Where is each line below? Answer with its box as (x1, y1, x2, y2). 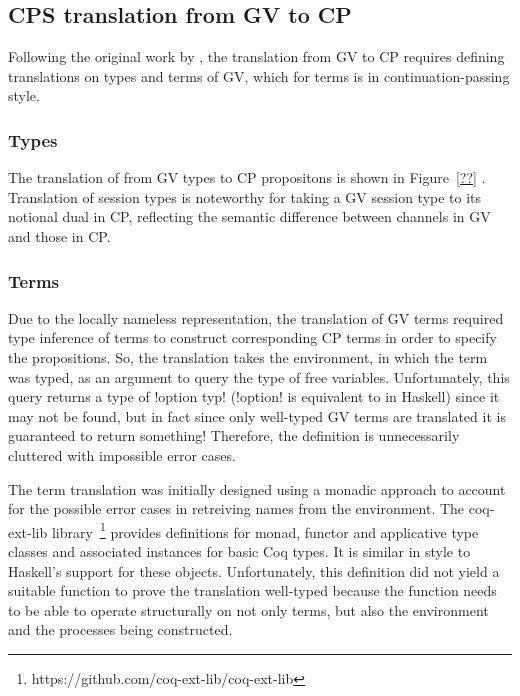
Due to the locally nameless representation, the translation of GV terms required (8, 307, 504, 328)
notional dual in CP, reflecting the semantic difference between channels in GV (8, 206, 491, 227)
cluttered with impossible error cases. (8, 444, 236, 465)
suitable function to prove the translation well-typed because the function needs (8, 580, 497, 601)
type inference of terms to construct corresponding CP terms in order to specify (8, 327, 497, 348)
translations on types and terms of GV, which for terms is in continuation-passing (8, 65, 510, 86)
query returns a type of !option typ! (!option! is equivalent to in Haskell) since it (8, 386, 500, 407)
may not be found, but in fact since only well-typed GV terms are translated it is (8, 405, 506, 426)
